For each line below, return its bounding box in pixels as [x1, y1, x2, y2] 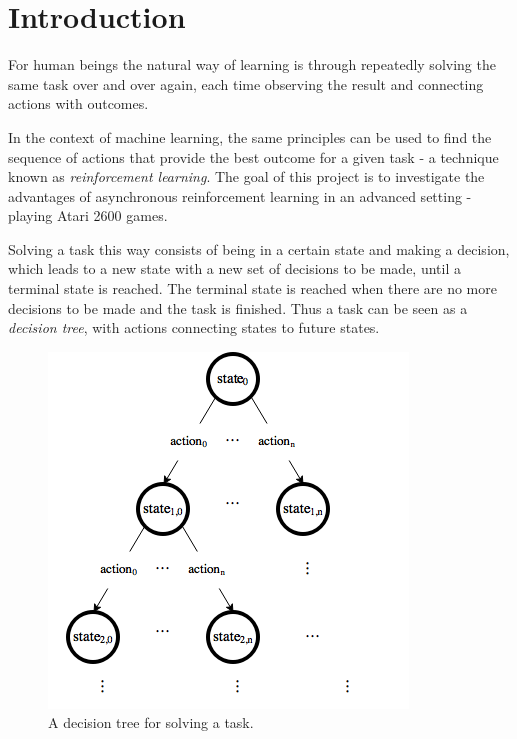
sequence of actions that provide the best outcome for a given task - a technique [8, 146, 499, 167]
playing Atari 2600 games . [8, 205, 168, 226]
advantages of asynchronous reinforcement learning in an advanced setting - [8, 185, 472, 206]
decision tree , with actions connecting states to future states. [8, 317, 380, 338]
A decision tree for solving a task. [48, 712, 254, 733]
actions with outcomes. [8, 93, 149, 114]
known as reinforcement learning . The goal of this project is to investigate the [8, 166, 485, 187]
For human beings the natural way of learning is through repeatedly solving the [8, 54, 496, 75]
